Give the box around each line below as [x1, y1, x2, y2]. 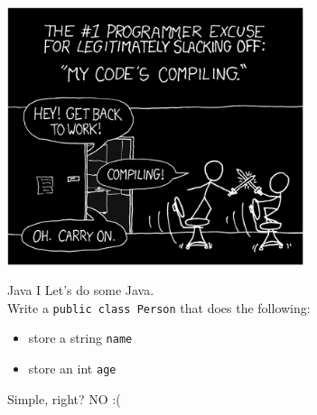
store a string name [28, 328, 133, 347]
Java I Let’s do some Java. [7, 281, 154, 300]
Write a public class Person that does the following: [7, 298, 311, 317]
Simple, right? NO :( [7, 389, 121, 408]
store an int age [28, 359, 117, 378]
